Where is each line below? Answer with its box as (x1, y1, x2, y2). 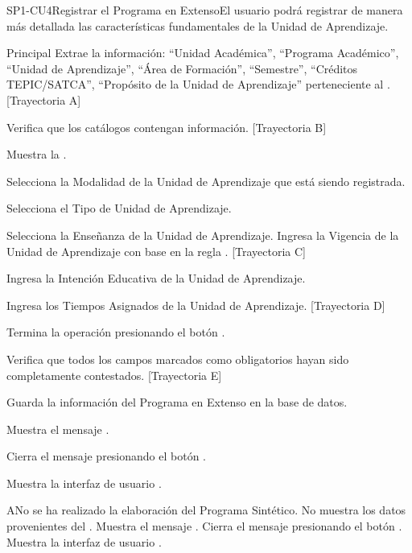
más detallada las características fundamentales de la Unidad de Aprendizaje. (6, 17, 389, 34)
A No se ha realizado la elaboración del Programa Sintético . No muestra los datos (6, 501, 406, 518)
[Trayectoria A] (6, 91, 81, 108)
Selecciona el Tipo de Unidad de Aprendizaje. (6, 200, 232, 217)
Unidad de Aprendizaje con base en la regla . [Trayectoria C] (6, 242, 307, 259)
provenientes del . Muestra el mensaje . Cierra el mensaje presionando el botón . (6, 518, 402, 534)
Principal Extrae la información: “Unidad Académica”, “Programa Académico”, (6, 44, 399, 61)
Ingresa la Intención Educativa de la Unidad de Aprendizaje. (6, 270, 306, 287)
